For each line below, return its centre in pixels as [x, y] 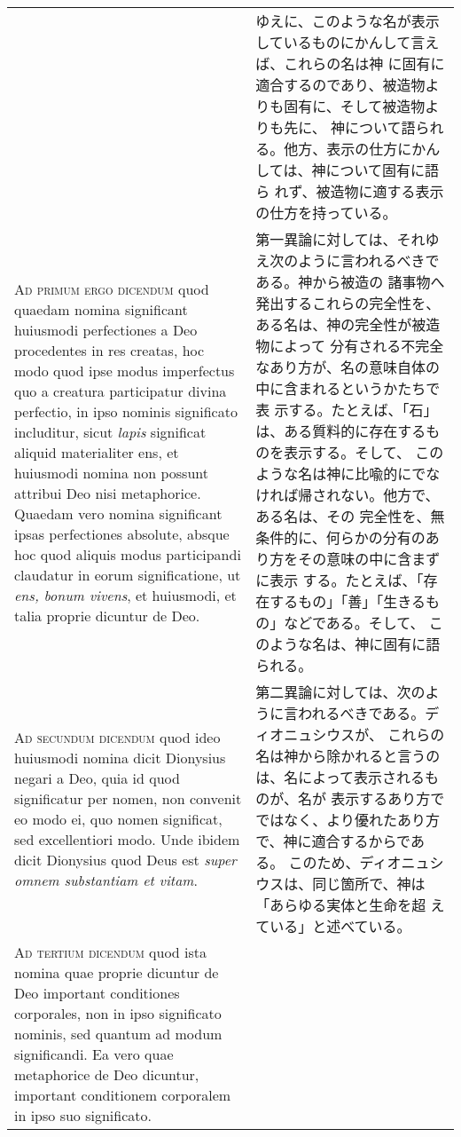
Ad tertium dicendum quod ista [111, 952]
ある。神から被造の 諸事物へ [350, 282]
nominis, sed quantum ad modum [118, 1034]
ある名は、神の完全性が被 [341, 324]
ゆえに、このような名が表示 [348, 21]
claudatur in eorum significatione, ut [128, 574]
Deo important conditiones [97, 993]
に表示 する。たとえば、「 [340, 580]
